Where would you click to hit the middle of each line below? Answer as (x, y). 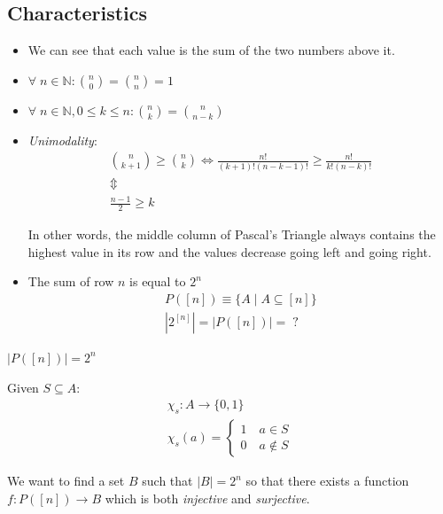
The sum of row (71, 281)
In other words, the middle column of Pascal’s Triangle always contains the (232, 234)
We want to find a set (66, 481)
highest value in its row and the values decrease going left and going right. (229, 251)
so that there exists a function (327, 481)
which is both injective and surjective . (207, 498)
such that (167, 481)
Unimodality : (62, 140)
